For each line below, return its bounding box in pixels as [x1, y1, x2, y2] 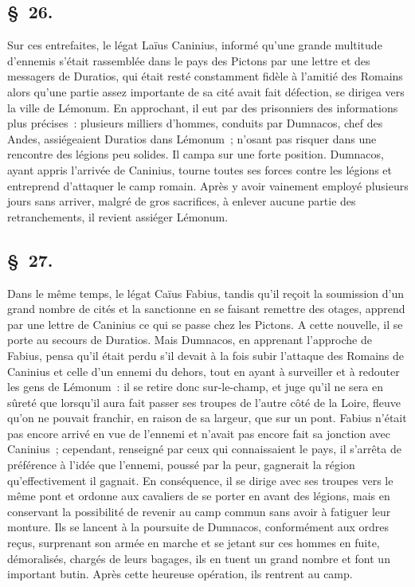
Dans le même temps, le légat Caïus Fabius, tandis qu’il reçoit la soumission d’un [7, 284, 405, 301]
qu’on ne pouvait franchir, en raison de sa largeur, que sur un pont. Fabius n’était [7, 409, 407, 426]
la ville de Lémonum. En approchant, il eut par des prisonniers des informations [7, 99, 398, 115]
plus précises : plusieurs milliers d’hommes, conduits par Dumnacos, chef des [7, 115, 383, 131]
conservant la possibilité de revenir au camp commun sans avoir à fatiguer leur [7, 503, 391, 519]
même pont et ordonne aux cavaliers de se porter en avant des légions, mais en [7, 487, 390, 504]
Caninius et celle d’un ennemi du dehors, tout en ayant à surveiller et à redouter [7, 362, 400, 379]
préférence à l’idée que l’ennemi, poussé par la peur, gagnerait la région [7, 456, 355, 473]
